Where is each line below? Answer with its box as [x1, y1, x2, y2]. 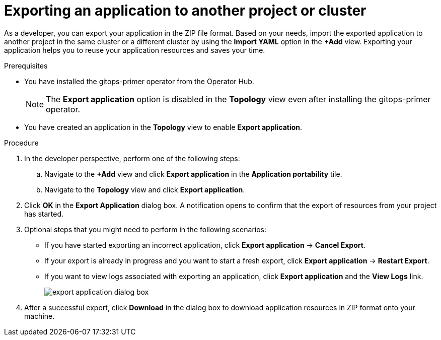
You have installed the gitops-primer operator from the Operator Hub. [24, 77, 254, 86]
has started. [24, 209, 64, 218]
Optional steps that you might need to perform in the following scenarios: [24, 225, 267, 234]
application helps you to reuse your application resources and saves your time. [4, 45, 265, 54]
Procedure [4, 138, 39, 147]
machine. [24, 311, 55, 320]
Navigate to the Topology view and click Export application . [44, 185, 245, 194]
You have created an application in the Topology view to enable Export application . [24, 122, 303, 131]
